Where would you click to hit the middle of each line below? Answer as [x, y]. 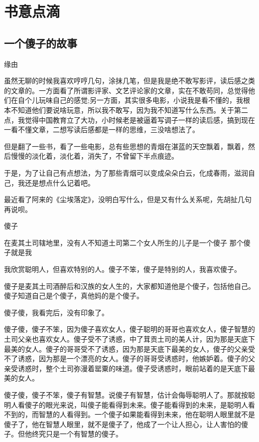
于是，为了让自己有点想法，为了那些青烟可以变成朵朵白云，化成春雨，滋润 [126, 172]
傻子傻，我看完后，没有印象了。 [56, 312]
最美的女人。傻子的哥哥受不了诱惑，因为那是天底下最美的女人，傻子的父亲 [126, 348]
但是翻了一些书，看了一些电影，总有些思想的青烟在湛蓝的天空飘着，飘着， [126, 146]
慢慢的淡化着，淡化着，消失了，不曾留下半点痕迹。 [94, 156]
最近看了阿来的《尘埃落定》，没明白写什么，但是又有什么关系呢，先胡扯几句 [128, 199]
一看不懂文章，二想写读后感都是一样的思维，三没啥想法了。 [102, 129]
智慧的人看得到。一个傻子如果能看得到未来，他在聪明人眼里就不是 [147, 414]
